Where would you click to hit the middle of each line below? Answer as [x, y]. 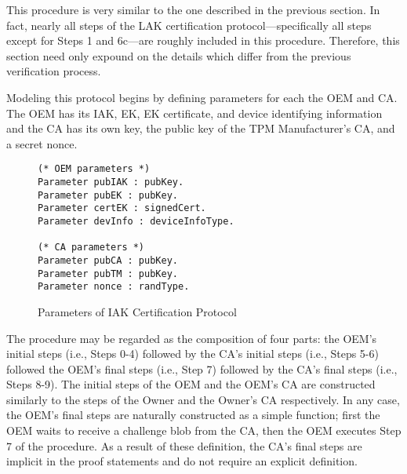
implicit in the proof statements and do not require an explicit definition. [182, 461]
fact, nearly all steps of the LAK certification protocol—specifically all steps [189, 25]
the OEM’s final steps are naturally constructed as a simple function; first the [193, 415]
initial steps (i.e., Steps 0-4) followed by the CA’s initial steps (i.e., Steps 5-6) [193, 354]
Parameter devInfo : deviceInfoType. [136, 221]
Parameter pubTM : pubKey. [108, 273]
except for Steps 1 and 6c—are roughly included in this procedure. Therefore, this [203, 40]
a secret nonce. [42, 143]
